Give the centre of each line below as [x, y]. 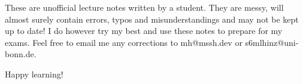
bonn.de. [21, 54]
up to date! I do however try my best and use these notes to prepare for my [144, 31]
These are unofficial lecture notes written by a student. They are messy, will [144, 7]
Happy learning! [34, 74]
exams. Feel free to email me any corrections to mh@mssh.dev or [124, 42]
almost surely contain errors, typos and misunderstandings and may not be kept [152, 19]
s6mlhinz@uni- [272, 42]
